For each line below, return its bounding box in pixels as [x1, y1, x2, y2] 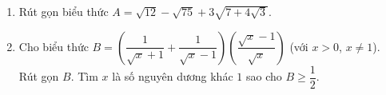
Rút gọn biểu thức [18, 3, 109, 19]
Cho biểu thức [18, 38, 89, 54]
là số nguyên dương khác [112, 68, 233, 85]
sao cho [245, 68, 282, 85]
